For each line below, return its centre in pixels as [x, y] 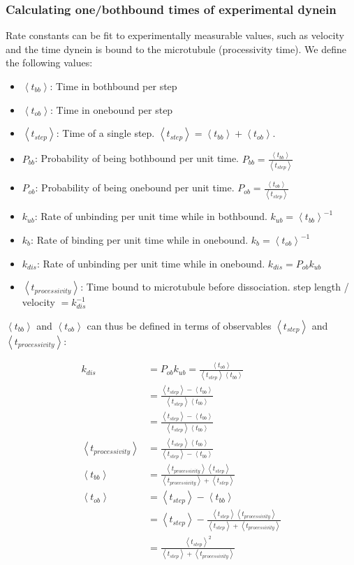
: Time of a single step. [105, 133]
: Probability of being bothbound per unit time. [137, 158]
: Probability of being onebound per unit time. [135, 188]
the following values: [49, 63]
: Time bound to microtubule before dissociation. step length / [215, 287]
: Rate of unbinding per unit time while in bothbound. [151, 216]
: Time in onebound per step [112, 109]
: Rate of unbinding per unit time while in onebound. [151, 263]
